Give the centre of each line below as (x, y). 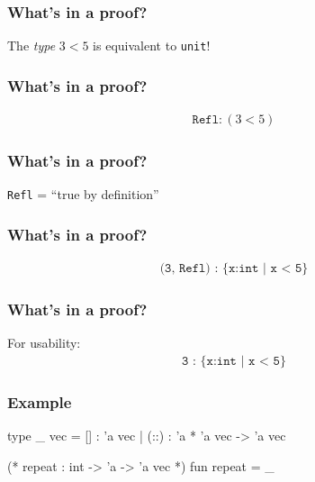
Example (40, 402)
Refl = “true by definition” (83, 194)
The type (31, 45)
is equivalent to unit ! (152, 45)
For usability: (44, 343)
